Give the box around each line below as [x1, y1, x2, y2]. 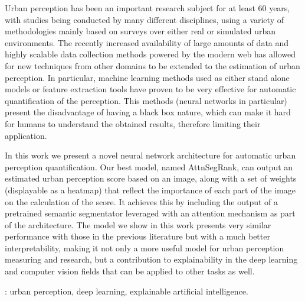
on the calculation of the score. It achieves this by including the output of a [5, 195, 278, 208]
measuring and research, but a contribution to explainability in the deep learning [5, 253, 298, 266]
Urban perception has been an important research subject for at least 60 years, [5, 2, 290, 14]
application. [5, 129, 47, 141]
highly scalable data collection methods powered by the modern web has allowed [5, 48, 296, 60]
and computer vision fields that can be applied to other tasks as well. [5, 265, 255, 277]
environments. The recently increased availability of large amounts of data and [5, 36, 289, 48]
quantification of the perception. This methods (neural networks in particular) [5, 94, 287, 106]
